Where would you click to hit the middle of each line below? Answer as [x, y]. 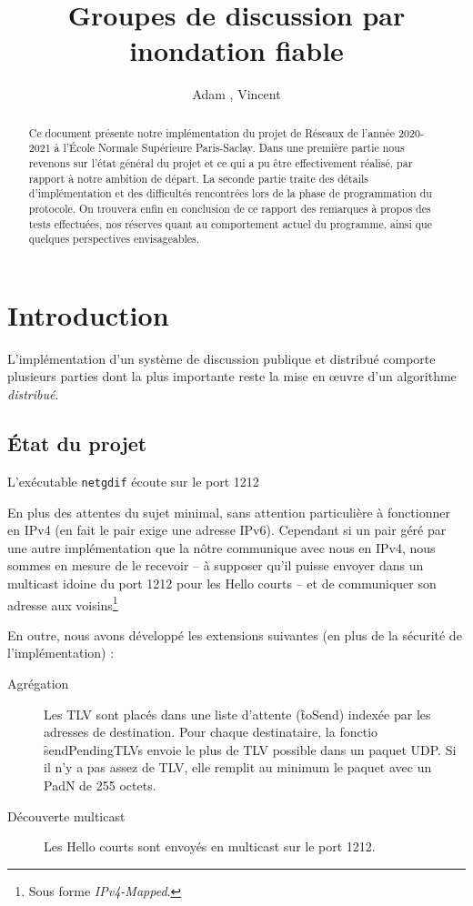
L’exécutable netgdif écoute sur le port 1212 [133, 481]
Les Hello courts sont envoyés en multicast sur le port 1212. [210, 846]
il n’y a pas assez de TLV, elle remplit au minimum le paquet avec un [238, 767]
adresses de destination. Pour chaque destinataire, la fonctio [211, 732]
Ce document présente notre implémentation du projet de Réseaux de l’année [212, 132]
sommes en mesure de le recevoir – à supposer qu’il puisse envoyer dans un [216, 565]
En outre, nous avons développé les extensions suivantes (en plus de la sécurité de [235, 634]
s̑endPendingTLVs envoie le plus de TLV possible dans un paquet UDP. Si [250, 749]
